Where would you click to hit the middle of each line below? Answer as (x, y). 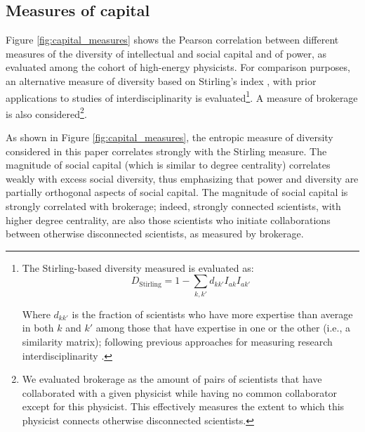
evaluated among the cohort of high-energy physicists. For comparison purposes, (178, 67)
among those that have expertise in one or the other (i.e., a (223, 328)
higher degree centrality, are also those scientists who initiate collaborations (168, 220)
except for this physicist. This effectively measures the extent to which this (183, 406)
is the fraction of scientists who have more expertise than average (212, 314)
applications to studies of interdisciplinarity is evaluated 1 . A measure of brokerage (182, 96)
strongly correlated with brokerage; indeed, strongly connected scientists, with (173, 206)
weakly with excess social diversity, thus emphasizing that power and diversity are (182, 178)
